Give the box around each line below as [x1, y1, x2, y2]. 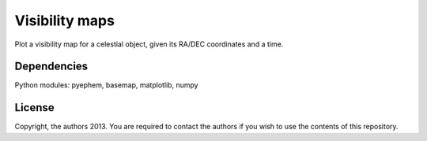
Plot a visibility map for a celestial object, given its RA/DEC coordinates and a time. [14, 39, 284, 49]
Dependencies [14, 60, 89, 73]
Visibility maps [14, 12, 115, 29]
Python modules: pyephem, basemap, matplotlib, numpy [14, 80, 198, 90]
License [14, 101, 55, 114]
